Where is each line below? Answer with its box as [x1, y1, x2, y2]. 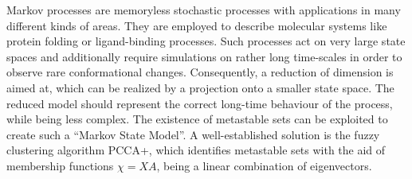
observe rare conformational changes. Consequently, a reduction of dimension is [6, 64, 394, 80]
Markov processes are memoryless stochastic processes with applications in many [6, 2, 401, 18]
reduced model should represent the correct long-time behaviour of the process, [6, 95, 393, 111]
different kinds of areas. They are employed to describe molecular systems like [6, 17, 387, 33]
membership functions [6, 157, 114, 173]
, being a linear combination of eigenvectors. [156, 157, 372, 173]
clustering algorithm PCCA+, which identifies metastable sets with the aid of [6, 142, 386, 158]
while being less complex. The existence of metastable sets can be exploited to [6, 111, 388, 127]
